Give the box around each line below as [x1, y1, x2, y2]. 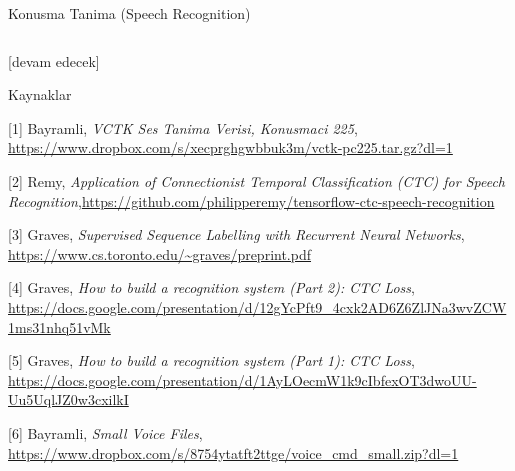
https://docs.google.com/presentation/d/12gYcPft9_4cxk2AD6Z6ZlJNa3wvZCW [8, 296, 507, 317]
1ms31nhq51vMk [8, 316, 111, 337]
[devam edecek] [8, 50, 100, 71]
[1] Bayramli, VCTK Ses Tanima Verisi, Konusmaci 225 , [8, 117, 358, 138]
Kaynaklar [8, 84, 72, 105]
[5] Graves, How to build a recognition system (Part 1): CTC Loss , [8, 350, 415, 371]
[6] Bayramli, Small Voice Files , [8, 422, 203, 443]
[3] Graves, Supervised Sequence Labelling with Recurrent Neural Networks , [8, 224, 465, 245]
